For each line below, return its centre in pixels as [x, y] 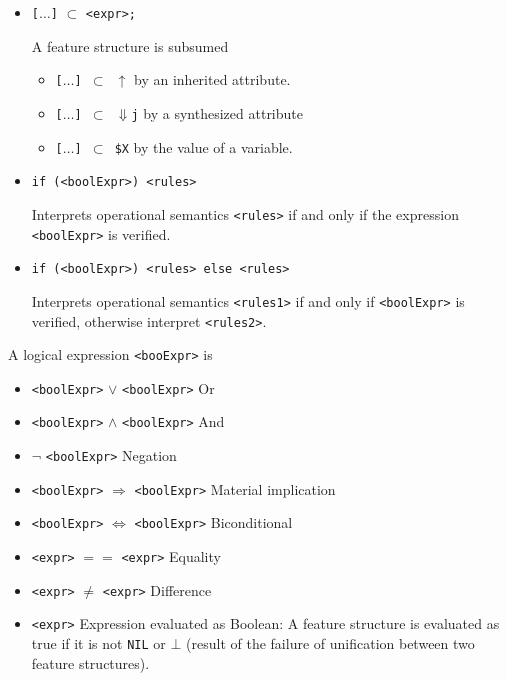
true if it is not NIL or [98, 643]
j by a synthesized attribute [217, 112]
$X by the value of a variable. [203, 146]
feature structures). [90, 662]
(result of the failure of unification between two [330, 643]
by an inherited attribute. [212, 79]
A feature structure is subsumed [130, 45]
